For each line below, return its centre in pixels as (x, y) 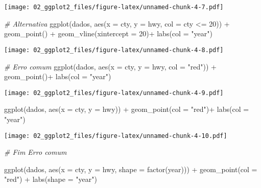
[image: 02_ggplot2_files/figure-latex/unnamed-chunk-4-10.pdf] (116, 136)
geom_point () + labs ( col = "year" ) (58, 76)
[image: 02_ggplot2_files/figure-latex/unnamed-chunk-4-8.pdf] (114, 50)
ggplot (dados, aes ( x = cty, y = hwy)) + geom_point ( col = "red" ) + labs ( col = (127, 109)
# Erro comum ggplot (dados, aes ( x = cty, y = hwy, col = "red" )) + (110, 66)
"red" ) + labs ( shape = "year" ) (51, 179)
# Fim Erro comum (35, 152)
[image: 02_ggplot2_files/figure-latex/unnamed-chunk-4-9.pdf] (114, 93)
